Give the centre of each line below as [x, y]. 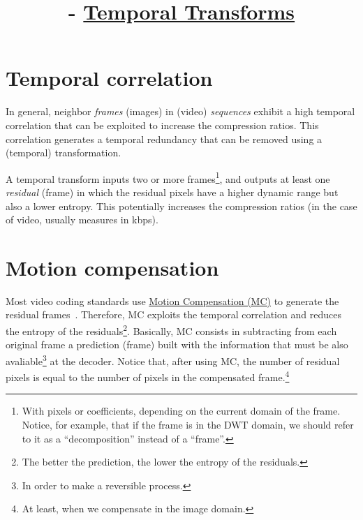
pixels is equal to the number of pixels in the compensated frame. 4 [148, 376]
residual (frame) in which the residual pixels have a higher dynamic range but [172, 192]
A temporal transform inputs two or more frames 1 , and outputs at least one [168, 177]
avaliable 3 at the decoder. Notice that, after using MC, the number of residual [173, 359]
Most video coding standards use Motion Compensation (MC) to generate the [172, 300]
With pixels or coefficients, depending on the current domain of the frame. [181, 411]
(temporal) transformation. [64, 153]
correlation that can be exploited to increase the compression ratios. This [162, 125]
